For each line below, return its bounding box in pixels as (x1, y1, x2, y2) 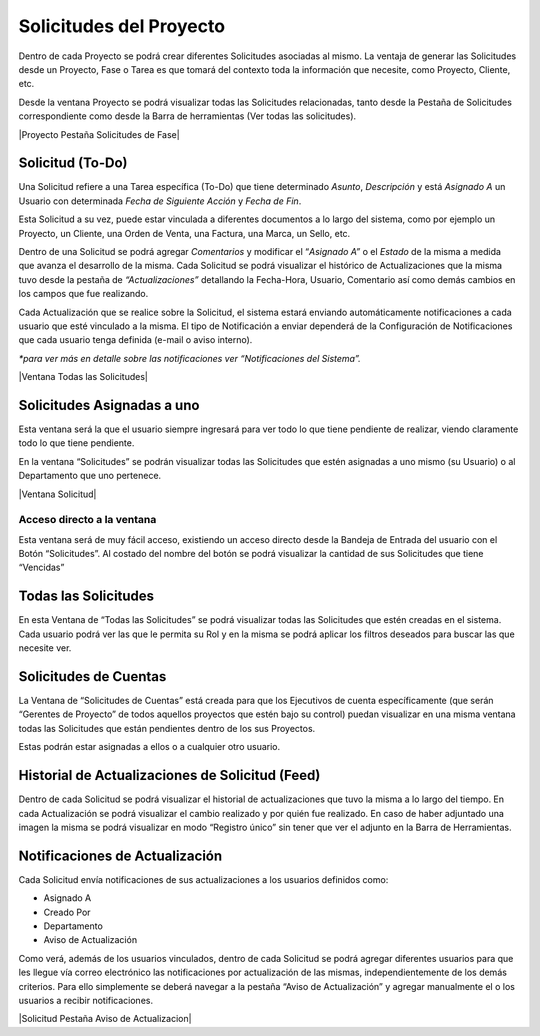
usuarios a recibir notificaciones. (18, 994, 154, 1006)
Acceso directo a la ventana (18, 513, 157, 527)
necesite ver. (18, 642, 72, 654)
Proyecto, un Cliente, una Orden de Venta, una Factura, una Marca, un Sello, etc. (18, 227, 351, 239)
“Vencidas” (18, 561, 65, 574)
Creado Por (43, 906, 91, 918)
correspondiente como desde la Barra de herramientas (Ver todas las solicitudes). (18, 110, 357, 122)
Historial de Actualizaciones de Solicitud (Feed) (18, 767, 321, 784)
